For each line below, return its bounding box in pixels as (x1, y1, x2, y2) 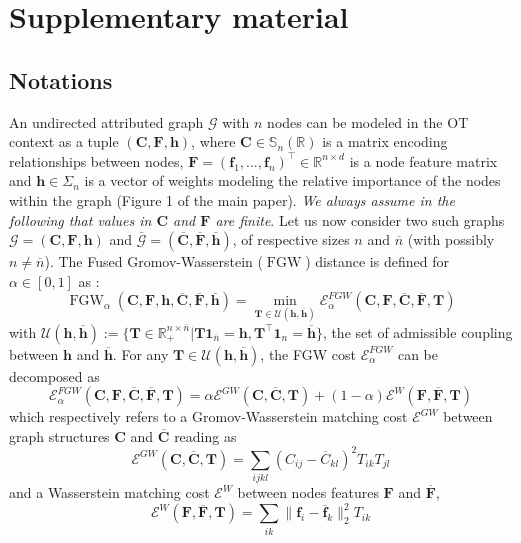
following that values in (9, 209, 152, 230)
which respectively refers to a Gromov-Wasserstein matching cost (9, 406, 408, 427)
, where (191, 131, 236, 152)
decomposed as (9, 365, 100, 386)
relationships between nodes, (9, 150, 184, 171)
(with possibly (407, 229, 495, 250)
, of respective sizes (232, 229, 350, 250)
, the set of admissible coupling (322, 321, 513, 342)
